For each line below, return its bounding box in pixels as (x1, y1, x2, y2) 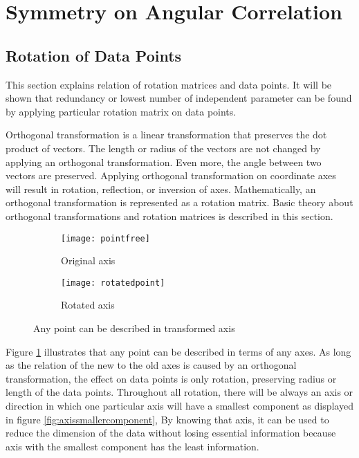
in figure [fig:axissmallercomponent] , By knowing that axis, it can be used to (6, 412, 329, 426)
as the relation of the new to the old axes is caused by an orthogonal (6, 358, 297, 372)
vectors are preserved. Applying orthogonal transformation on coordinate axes (6, 168, 336, 183)
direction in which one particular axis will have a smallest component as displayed (6, 398, 353, 412)
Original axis (61, 253, 116, 268)
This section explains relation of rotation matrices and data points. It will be (6, 77, 332, 91)
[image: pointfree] (61, 233, 150, 244)
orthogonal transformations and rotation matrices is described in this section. (6, 208, 333, 223)
